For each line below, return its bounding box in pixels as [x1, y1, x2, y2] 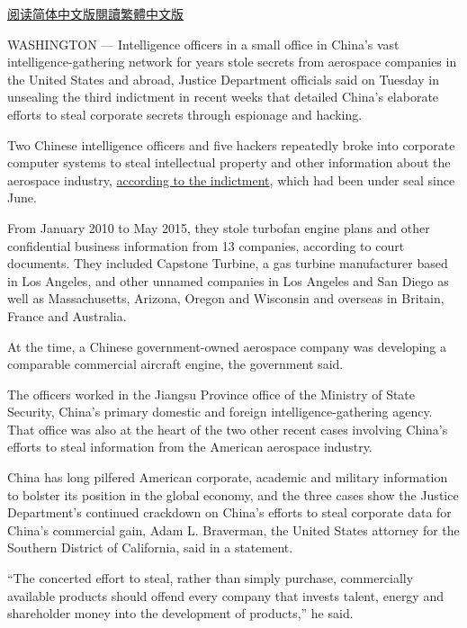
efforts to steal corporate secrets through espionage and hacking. [7, 104, 363, 123]
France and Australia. [7, 306, 127, 325]
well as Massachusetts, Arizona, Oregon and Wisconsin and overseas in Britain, [7, 289, 445, 308]
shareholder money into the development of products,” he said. [7, 604, 354, 623]
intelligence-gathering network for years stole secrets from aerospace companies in [7, 52, 457, 71]
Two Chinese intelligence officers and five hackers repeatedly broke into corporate [7, 135, 455, 154]
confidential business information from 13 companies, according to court [7, 236, 405, 255]
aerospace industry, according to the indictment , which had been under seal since [7, 170, 455, 189]
